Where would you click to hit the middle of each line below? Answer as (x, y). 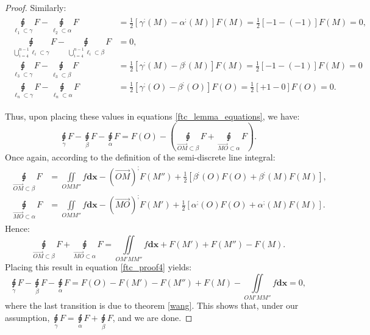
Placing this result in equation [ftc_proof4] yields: (98, 267)
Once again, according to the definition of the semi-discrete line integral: (140, 157)
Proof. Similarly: (36, 7)
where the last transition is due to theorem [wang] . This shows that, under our (152, 305)
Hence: (17, 229)
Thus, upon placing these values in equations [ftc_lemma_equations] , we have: (152, 116)
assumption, (27, 317)
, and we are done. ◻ (152, 317)
